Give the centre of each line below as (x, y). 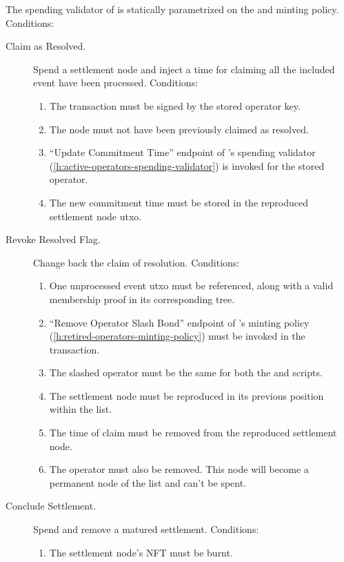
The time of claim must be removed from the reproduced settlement (193, 433)
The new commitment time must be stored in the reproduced (179, 202)
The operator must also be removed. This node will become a (179, 469)
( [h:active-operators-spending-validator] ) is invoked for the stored (187, 165)
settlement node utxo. (95, 216)
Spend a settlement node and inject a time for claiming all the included (184, 69)
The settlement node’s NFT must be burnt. (141, 552)
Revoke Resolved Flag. (53, 239)
